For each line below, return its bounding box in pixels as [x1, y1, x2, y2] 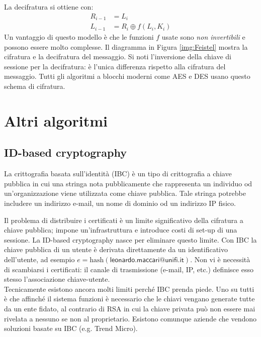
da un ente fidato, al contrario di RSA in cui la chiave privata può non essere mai [4, 303, 255, 313]
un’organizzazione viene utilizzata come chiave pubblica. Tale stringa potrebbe [4, 188, 246, 198]
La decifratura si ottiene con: [4, 2, 94, 12]
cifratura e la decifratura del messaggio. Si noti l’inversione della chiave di [4, 51, 231, 62]
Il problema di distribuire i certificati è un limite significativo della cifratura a [4, 214, 243, 225]
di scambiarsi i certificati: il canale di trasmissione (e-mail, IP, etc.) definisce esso [4, 264, 253, 274]
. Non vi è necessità [190, 254, 250, 264]
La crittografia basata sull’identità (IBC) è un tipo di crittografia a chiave [4, 168, 232, 179]
